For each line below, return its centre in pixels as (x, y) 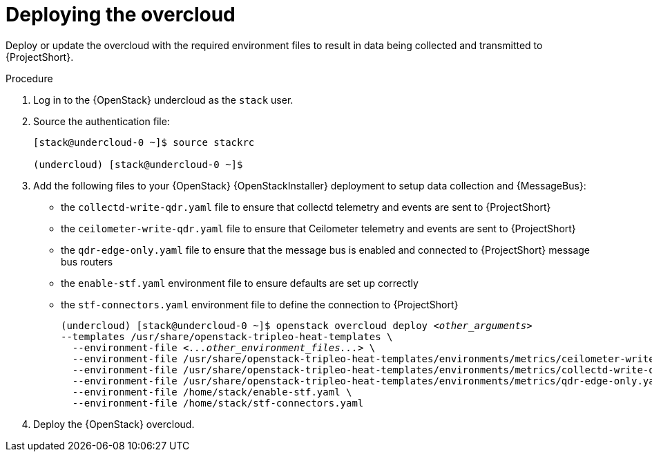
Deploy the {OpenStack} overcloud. (114, 424)
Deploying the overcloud (121, 15)
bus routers (87, 261)
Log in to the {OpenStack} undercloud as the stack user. (163, 100)
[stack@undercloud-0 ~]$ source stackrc (144, 142)
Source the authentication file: (102, 121)
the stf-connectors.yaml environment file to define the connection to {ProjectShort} (260, 304)
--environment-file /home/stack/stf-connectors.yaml (218, 403)
